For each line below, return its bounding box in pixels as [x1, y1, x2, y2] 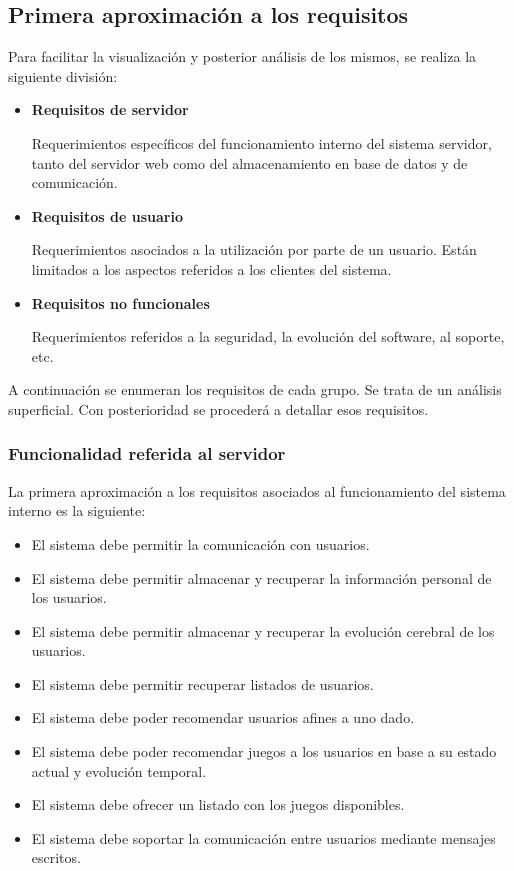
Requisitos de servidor [31, 99, 189, 120]
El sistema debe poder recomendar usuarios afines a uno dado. [31, 707, 415, 728]
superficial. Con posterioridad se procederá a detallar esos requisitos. [8, 398, 429, 419]
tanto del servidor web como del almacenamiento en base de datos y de [31, 152, 468, 173]
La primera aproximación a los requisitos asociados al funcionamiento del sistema [8, 480, 506, 501]
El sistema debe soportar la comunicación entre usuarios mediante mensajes [31, 827, 496, 848]
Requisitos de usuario [31, 205, 183, 226]
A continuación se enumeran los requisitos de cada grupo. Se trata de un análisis [8, 379, 502, 400]
